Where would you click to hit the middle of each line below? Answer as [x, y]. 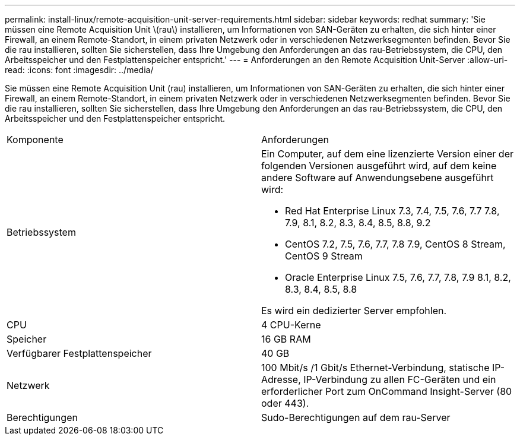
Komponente [35, 140]
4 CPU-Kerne [291, 325]
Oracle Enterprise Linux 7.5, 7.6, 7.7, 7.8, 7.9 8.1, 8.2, [398, 277]
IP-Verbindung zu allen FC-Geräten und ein [400, 379]
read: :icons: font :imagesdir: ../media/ [79, 70]
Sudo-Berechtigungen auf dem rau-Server [356, 417]
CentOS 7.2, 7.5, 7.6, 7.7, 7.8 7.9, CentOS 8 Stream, [395, 244]
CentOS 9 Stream [324, 256]
